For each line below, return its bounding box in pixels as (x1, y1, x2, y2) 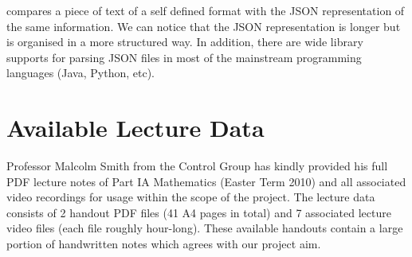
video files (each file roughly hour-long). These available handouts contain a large (6, 220, 403, 236)
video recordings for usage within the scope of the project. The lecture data (6, 189, 375, 205)
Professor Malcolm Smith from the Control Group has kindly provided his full (6, 158, 388, 174)
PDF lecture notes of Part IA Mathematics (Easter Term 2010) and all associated (6, 173, 406, 189)
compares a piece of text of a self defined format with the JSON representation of (6, 2, 405, 18)
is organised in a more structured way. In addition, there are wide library (6, 33, 363, 50)
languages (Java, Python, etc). (6, 64, 155, 81)
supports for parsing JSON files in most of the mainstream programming (6, 49, 362, 65)
